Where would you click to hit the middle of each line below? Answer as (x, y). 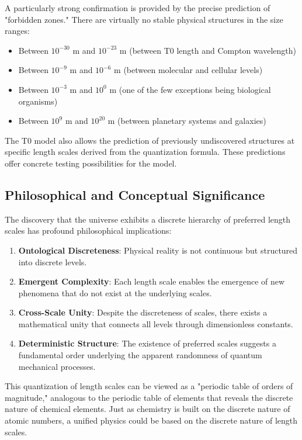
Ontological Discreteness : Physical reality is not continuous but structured (158, 250)
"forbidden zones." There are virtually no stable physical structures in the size (144, 19)
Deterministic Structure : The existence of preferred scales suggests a (147, 343)
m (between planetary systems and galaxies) (187, 121)
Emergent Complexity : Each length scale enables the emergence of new (152, 281)
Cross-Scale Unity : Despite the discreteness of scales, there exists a (143, 312)
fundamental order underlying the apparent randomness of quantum (140, 355)
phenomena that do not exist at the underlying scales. (115, 292)
